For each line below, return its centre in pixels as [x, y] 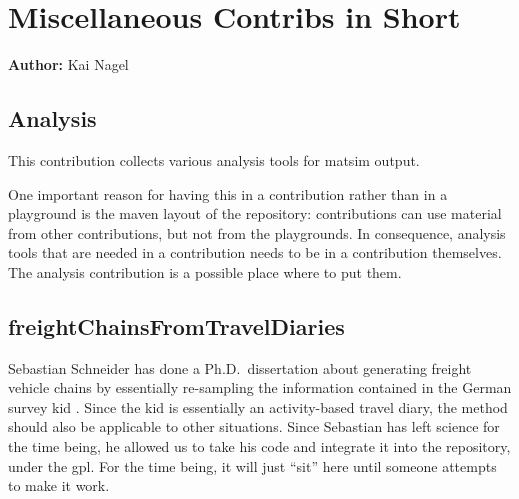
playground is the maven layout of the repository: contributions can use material [255, 213]
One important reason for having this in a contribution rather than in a [228, 193]
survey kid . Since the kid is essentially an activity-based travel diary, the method [258, 406]
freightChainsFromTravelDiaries [176, 325]
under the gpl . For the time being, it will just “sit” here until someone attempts [252, 465]
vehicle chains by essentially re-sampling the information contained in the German [260, 387]
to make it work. [59, 485]
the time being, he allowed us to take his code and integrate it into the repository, [259, 446]
